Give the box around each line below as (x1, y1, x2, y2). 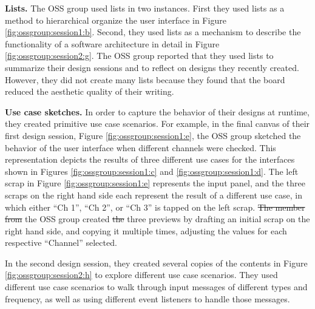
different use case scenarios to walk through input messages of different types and (5, 280, 308, 293)
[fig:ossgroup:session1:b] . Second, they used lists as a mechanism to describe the (5, 25, 301, 38)
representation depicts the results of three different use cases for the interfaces (5, 153, 295, 166)
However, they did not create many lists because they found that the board (5, 73, 285, 86)
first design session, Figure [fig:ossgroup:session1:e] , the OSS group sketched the (5, 129, 301, 141)
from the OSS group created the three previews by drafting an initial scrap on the (5, 212, 310, 225)
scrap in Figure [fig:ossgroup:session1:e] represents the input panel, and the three (5, 177, 305, 189)
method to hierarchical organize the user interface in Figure (5, 13, 226, 26)
